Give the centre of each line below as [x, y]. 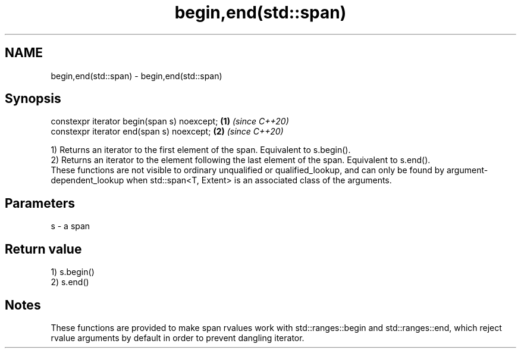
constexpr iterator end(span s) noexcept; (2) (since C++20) [167, 132]
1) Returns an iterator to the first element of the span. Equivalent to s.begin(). [201, 150]
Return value [43, 249]
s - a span [70, 226]
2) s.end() [70, 282]
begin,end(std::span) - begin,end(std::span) [136, 76]
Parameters [40, 203]
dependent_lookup [87, 180]
